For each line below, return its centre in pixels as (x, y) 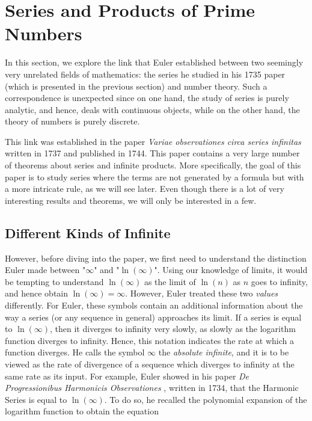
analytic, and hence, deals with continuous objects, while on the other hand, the (152, 109)
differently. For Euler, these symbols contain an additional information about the (154, 305)
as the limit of (170, 281)
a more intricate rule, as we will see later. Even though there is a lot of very (145, 189)
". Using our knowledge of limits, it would (231, 270)
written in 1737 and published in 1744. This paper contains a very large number (152, 153)
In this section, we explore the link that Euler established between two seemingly (154, 62)
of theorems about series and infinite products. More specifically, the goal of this (153, 165)
